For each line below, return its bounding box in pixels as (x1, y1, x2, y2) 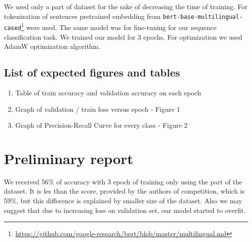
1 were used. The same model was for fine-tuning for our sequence (21, 21, 217, 32)
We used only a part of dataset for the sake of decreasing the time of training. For (4, 1, 248, 11)
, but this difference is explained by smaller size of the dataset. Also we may (16, 196, 242, 206)
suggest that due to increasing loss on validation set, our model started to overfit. (4, 205, 246, 215)
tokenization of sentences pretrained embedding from (4, 11, 161, 21)
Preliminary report (4, 148, 133, 168)
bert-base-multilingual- (163, 13, 243, 20)
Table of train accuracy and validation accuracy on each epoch (15, 87, 201, 97)
